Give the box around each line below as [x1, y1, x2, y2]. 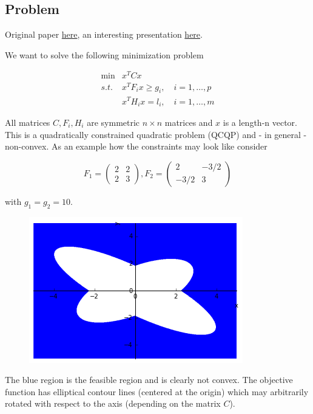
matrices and [164, 116, 213, 128]
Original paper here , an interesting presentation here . [5, 28, 203, 41]
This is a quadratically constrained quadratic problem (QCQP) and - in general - [5, 128, 307, 140]
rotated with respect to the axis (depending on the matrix [5, 397, 221, 410]
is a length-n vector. [223, 116, 297, 128]
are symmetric [87, 116, 140, 128]
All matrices [5, 116, 50, 128]
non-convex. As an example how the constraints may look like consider [5, 140, 268, 153]
